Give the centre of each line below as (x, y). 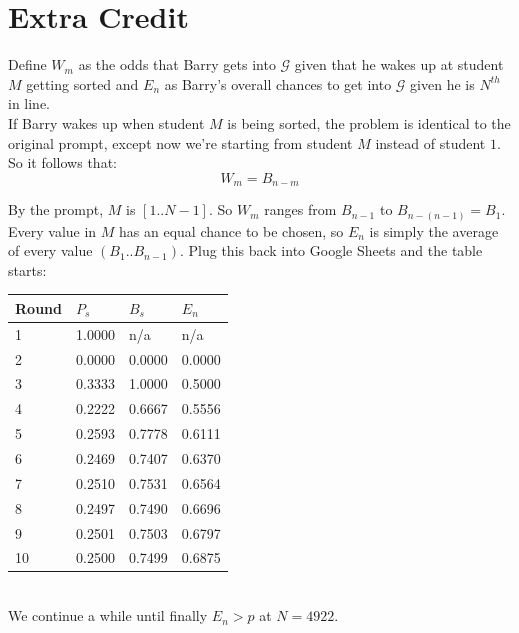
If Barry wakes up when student (106, 122)
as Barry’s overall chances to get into (278, 83)
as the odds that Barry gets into (177, 64)
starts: (27, 269)
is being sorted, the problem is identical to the (369, 122)
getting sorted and (82, 83)
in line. (29, 103)
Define (27, 64)
